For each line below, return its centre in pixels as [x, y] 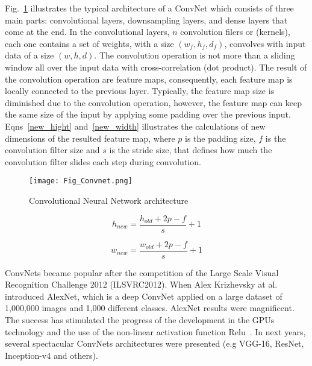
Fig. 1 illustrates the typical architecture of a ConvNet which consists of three [149, 8]
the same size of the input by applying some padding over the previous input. [148, 114]
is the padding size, [220, 138]
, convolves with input [265, 43]
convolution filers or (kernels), [235, 32]
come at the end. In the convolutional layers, [87, 32]
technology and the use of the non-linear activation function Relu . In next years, [155, 331]
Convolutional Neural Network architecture [109, 200]
